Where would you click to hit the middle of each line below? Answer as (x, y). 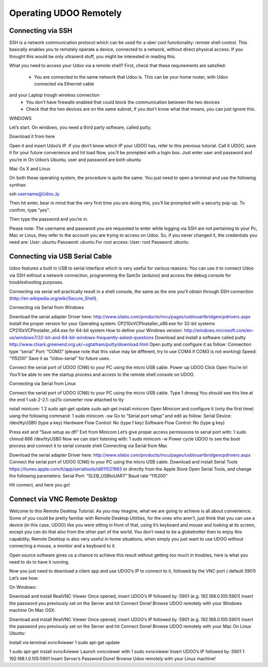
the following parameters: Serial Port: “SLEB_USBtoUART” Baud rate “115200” (89, 476)
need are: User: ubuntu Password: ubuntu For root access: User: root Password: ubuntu (99, 242)
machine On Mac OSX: (32, 610)
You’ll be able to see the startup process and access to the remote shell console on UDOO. (102, 374)
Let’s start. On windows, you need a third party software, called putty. (80, 127)
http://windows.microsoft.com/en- (219, 330)
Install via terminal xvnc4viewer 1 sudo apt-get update (65, 642)
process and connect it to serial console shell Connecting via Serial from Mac (88, 446)
